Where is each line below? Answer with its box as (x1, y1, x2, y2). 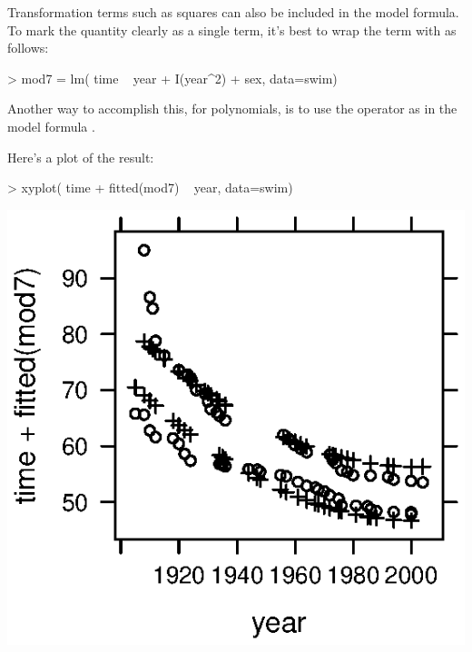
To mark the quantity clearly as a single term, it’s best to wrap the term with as (7, 20, 457, 39)
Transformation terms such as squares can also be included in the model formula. (7, 3, 459, 21)
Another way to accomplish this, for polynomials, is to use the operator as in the (7, 99, 457, 118)
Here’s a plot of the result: (7, 147, 154, 166)
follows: (7, 38, 49, 57)
